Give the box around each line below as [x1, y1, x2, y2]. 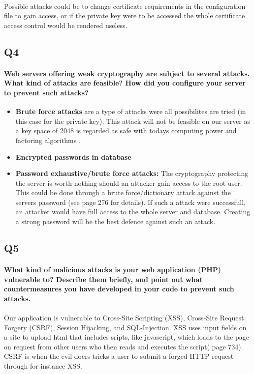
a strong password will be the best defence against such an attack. [15, 216, 216, 227]
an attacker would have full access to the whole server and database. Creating [15, 206, 251, 217]
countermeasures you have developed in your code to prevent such [4, 284, 234, 294]
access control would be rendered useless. [4, 20, 127, 30]
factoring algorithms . [15, 135, 81, 145]
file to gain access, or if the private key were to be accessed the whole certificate [4, 10, 245, 21]
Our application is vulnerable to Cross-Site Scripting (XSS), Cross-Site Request [4, 313, 244, 323]
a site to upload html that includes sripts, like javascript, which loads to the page [4, 332, 249, 342]
